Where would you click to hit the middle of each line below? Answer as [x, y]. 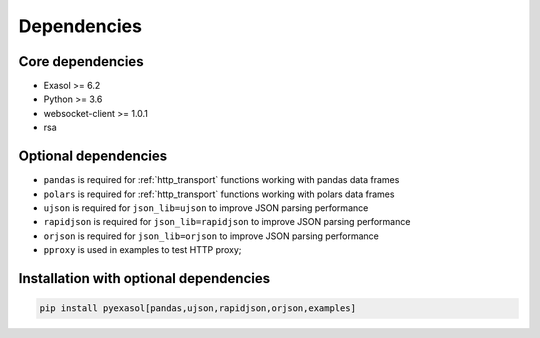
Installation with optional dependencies [144, 278]
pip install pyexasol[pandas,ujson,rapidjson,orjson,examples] [198, 308]
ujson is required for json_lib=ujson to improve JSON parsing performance [206, 207]
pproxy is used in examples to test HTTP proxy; [142, 250]
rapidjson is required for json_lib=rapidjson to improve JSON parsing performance [227, 222]
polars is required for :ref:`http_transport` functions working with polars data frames [219, 194]
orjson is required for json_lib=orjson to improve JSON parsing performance [211, 236]
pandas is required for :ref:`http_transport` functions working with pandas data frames [221, 180]
